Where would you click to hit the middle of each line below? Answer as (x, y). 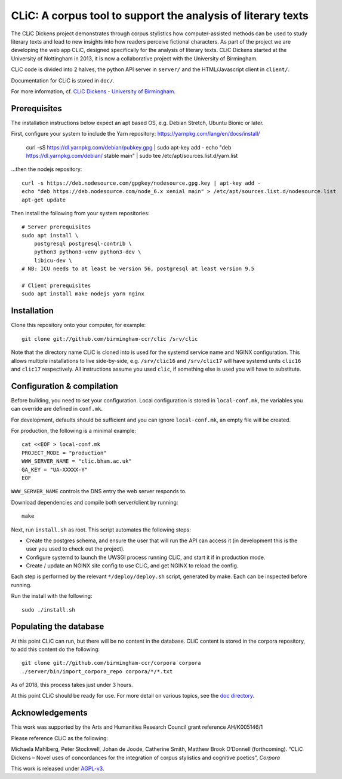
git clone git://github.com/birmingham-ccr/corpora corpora (111, 663)
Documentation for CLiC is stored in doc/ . (63, 80)
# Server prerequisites (56, 227)
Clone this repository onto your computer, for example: (78, 325)
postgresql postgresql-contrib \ (83, 244)
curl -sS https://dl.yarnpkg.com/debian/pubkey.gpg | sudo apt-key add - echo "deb (129, 147)
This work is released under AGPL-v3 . (58, 768)
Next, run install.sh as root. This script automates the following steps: (101, 530)
